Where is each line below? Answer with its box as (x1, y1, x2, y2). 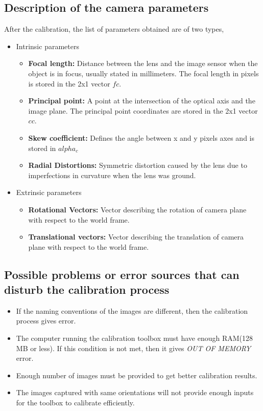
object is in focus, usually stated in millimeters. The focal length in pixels (28, 68, 259, 78)
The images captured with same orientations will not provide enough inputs (16, 387, 254, 398)
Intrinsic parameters (16, 40, 79, 51)
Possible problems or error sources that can (4, 266, 240, 282)
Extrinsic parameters (16, 187, 82, 198)
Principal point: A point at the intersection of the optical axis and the (28, 95, 255, 106)
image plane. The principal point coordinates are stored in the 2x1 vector (28, 105, 258, 116)
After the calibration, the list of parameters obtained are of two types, (4, 24, 224, 34)
